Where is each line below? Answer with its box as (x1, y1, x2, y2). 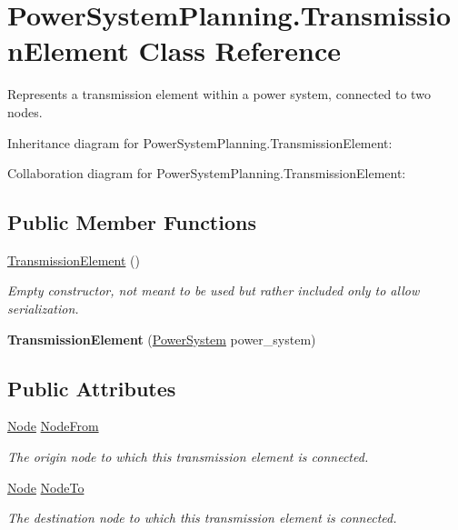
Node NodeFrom (7, 416, 99, 435)
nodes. (7, 102, 43, 121)
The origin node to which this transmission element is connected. (7, 447, 369, 466)
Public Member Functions (7, 208, 256, 236)
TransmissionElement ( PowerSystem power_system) (7, 329, 316, 348)
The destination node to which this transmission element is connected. (7, 508, 397, 527)
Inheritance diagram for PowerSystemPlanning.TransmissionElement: (7, 133, 393, 152)
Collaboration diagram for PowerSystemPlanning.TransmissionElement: (7, 164, 406, 183)
